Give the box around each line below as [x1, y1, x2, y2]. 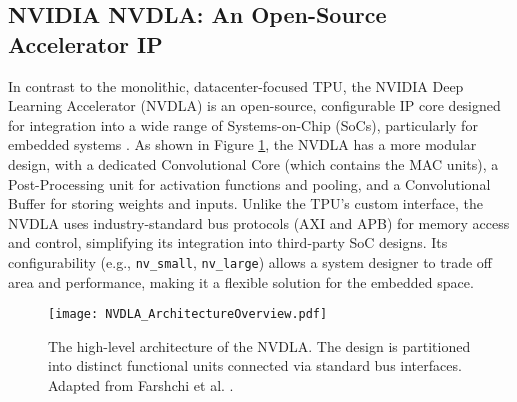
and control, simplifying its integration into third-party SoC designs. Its [8, 232, 448, 253]
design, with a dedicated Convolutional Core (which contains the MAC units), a [8, 153, 499, 174]
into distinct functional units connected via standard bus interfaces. [48, 355, 462, 376]
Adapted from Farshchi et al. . [48, 375, 234, 396]
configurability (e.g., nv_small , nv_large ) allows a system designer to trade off [8, 251, 493, 272]
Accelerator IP [8, 28, 163, 59]
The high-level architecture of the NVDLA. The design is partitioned [48, 335, 471, 356]
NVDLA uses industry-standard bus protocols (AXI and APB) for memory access [8, 212, 510, 233]
